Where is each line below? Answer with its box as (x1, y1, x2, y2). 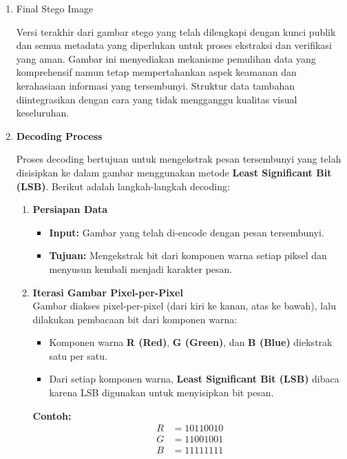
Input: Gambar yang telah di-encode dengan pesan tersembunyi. (49, 225, 324, 239)
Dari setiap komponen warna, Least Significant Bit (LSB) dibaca (49, 371, 339, 386)
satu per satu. (49, 348, 107, 363)
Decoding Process (16, 128, 103, 143)
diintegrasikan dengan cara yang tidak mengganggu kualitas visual (16, 92, 297, 106)
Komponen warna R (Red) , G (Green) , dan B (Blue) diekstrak (49, 335, 333, 349)
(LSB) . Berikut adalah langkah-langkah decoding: (16, 178, 230, 193)
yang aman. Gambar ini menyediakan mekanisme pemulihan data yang (16, 51, 316, 65)
